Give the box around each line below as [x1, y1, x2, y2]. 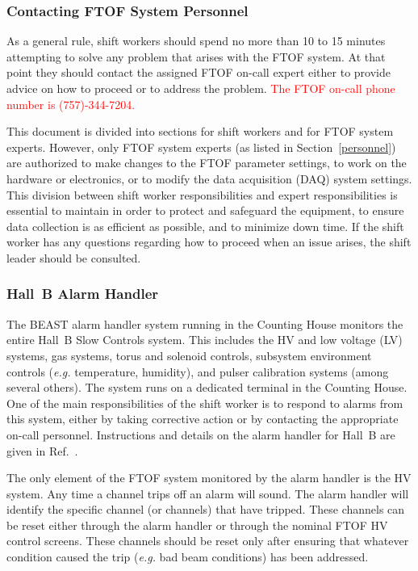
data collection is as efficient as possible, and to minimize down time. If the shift [6, 217, 404, 234]
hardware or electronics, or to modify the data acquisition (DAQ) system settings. [6, 170, 412, 187]
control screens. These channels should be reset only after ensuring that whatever [6, 532, 409, 549]
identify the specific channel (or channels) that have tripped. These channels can [6, 501, 405, 518]
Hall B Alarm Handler [6, 283, 159, 304]
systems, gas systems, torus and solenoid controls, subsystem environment [6, 346, 372, 363]
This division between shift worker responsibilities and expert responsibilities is [6, 186, 398, 203]
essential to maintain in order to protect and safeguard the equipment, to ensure [6, 202, 404, 219]
